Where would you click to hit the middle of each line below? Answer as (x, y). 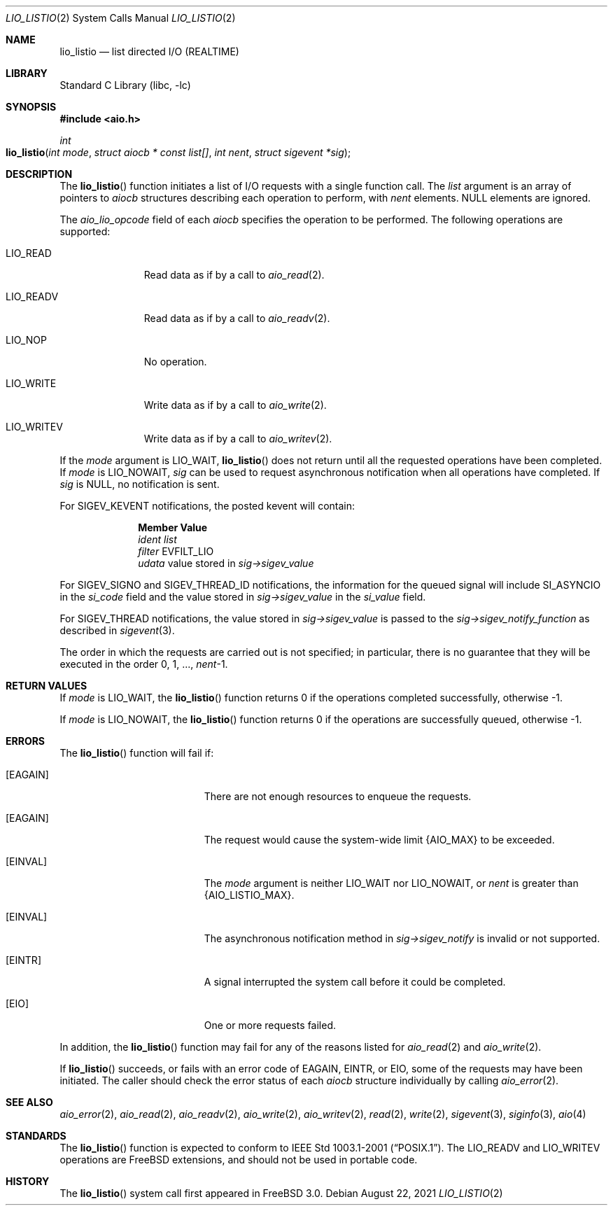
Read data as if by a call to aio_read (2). (234, 275)
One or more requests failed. (270, 1025)
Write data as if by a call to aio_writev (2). (238, 439)
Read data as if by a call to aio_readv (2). (237, 318)
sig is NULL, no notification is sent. (140, 484)
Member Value (173, 527)
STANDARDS (36, 1136)
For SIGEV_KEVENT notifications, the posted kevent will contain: (207, 506)
